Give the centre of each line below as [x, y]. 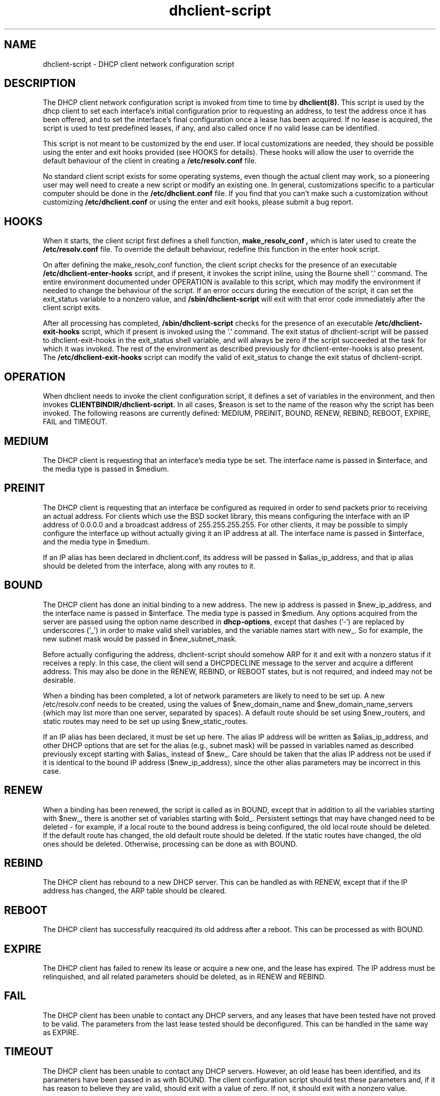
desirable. [59, 680]
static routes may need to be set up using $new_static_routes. [145, 721]
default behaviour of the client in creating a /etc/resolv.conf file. [150, 161]
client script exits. [72, 308]
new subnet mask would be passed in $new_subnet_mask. [140, 638]
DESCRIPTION [40, 83]
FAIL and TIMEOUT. [75, 422]
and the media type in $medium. [96, 541]
